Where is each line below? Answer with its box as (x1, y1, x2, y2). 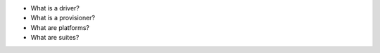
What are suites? (30, 33, 80, 42)
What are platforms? (30, 23, 89, 31)
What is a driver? (30, 4, 80, 12)
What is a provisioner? (30, 14, 95, 22)
